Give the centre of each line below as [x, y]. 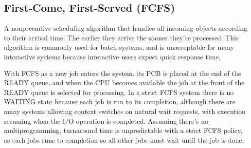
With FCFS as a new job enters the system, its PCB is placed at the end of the [123, 73]
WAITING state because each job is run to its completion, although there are [120, 102]
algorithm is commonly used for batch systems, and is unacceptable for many [119, 47]
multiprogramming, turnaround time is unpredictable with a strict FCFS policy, [123, 130]
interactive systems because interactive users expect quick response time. [112, 56]
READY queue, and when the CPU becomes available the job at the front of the [124, 83]
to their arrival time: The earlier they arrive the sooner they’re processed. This [121, 37]
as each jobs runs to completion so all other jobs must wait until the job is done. [124, 139]
